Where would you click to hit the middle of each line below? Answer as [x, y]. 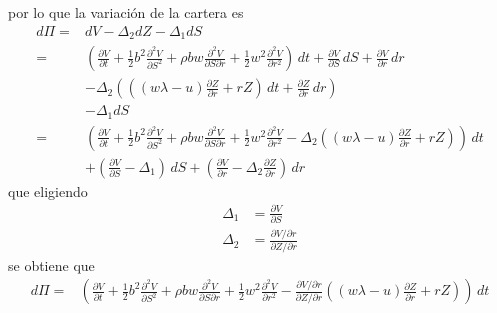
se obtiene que [51, 264]
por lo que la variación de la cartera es [126, 12]
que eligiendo [48, 190]
